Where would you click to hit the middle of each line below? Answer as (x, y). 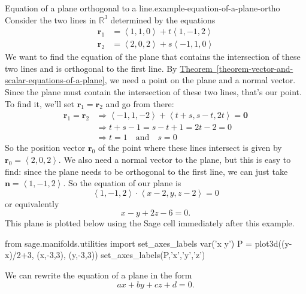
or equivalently (32, 203)
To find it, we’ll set (40, 103)
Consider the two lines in (51, 19)
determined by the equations (163, 19)
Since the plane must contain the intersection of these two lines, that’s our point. (153, 92)
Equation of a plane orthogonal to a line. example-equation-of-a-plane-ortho (143, 8)
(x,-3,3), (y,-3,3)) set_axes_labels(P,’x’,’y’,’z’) (121, 255)
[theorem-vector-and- (255, 68)
